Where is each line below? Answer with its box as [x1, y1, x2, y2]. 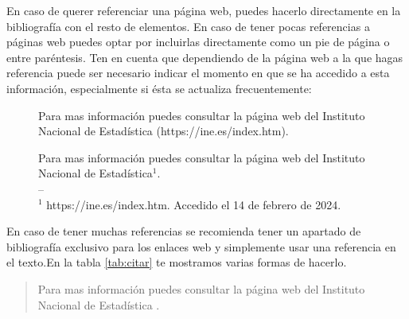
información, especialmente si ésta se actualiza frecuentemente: [6, 80, 312, 96]
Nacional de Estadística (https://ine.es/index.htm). [38, 123, 289, 139]
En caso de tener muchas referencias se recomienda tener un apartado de [6, 223, 361, 239]
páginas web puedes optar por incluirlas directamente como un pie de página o [6, 33, 390, 50]
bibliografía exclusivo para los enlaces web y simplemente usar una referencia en [6, 238, 396, 255]
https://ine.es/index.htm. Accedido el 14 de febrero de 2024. [46, 196, 341, 212]
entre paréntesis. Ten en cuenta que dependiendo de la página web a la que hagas [6, 49, 403, 65]
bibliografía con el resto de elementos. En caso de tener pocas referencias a [6, 18, 370, 34]
